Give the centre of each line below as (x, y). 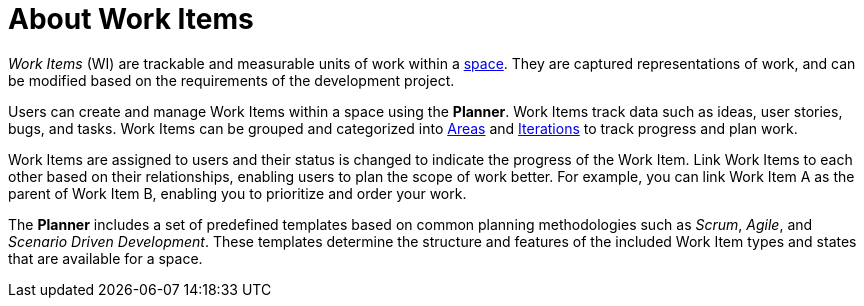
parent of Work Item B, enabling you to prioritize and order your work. (237, 193)
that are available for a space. (105, 258)
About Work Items (131, 19)
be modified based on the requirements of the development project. (231, 80)
